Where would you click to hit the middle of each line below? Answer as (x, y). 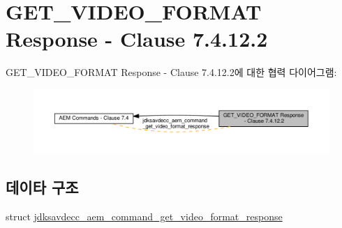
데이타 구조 (42, 187)
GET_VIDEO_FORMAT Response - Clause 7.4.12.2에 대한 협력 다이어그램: (171, 72)
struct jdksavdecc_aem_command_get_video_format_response (144, 216)
